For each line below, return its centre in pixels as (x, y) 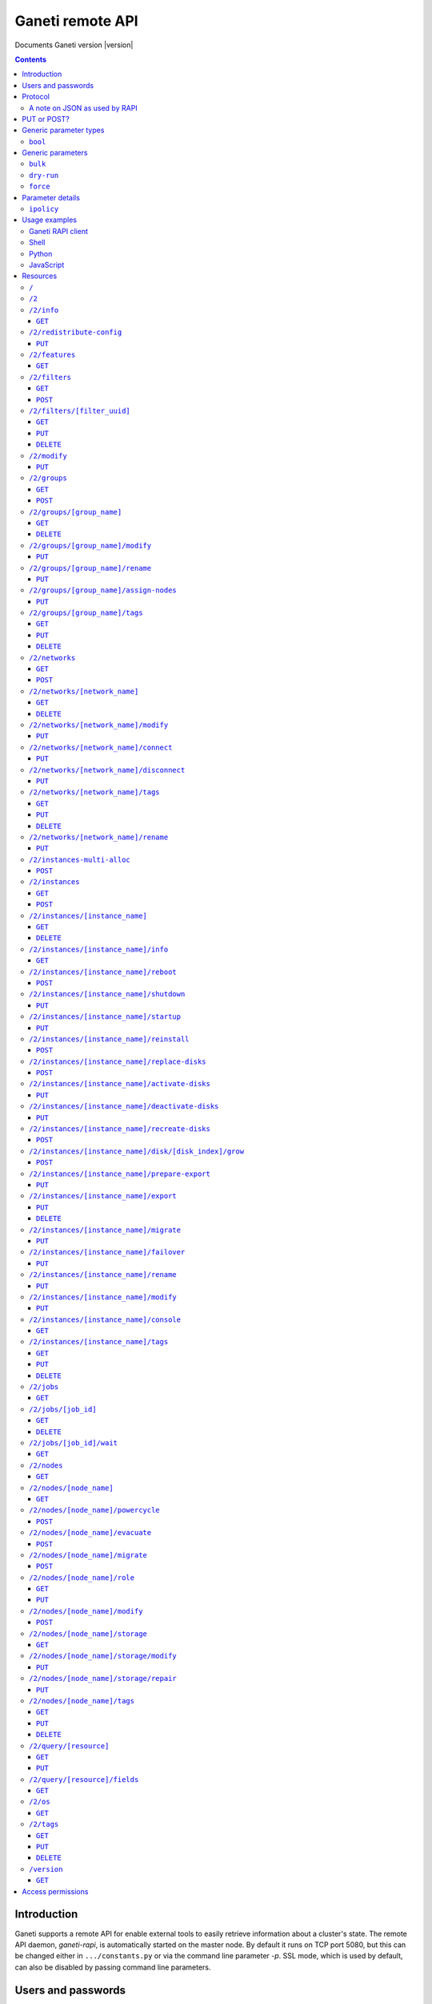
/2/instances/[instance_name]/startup (105, 1017)
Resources (40, 276)
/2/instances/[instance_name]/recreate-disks (120, 1129)
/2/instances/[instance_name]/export (103, 1196)
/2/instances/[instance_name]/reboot (103, 972)
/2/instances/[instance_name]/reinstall (109, 1039)
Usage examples (50, 220)
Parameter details (51, 197)
